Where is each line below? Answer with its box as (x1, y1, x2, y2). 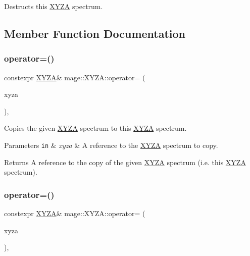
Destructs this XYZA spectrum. (4, 1, 103, 11)
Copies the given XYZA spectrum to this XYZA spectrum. (4, 123, 187, 133)
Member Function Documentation (4, 25, 186, 41)
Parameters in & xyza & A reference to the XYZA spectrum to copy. (4, 139, 218, 150)
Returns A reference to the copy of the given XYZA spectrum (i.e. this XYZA (4, 157, 246, 167)
